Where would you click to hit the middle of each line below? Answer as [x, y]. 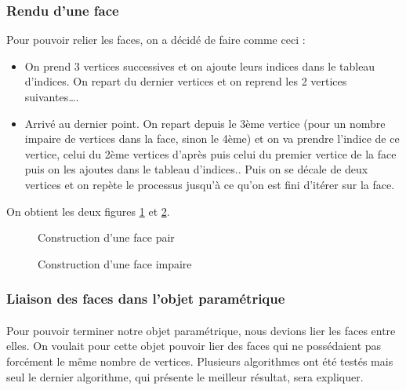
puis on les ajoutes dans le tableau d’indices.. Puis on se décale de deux [196, 169]
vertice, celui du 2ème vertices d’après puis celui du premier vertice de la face [210, 153]
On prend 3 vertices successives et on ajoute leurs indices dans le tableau [200, 66]
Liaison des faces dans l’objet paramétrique [146, 299]
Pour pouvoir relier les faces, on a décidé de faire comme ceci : [156, 40]
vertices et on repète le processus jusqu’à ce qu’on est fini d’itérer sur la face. [210, 184]
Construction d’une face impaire [115, 263]
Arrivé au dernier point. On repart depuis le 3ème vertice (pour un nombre [205, 123]
